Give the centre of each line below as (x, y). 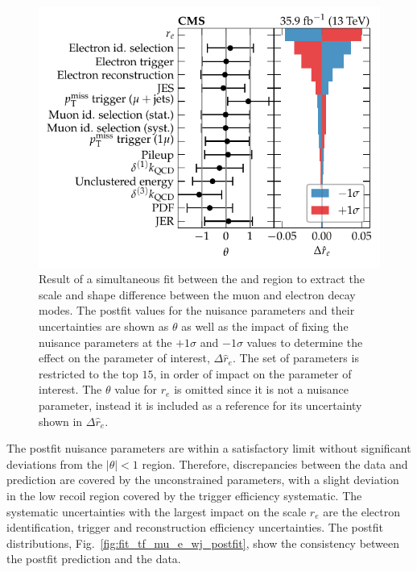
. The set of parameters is (295, 358)
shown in (61, 421)
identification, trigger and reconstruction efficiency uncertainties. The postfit (195, 527)
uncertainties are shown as (104, 326)
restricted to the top (89, 373)
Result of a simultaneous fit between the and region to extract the (202, 279)
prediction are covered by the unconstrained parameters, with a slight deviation (203, 480)
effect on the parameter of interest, (124, 358)
